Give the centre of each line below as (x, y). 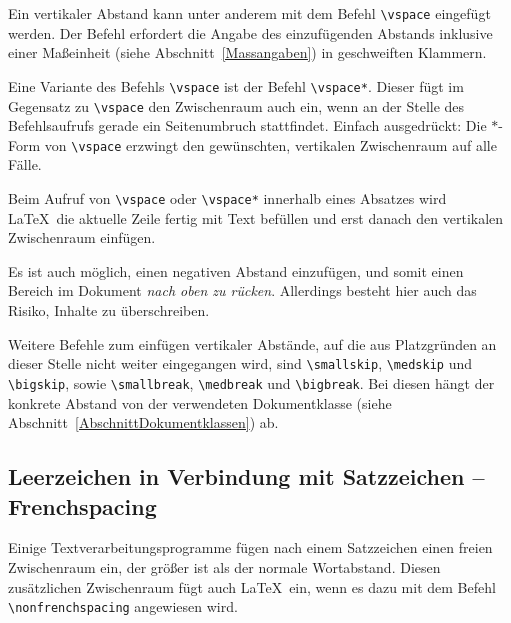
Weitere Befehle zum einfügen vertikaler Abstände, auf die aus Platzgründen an (252, 343)
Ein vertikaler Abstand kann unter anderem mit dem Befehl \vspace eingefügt (249, 13)
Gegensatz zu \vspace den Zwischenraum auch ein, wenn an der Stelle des (236, 105)
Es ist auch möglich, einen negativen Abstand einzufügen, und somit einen (236, 270)
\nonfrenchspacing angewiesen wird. (123, 606)
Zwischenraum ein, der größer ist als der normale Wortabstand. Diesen (224, 566)
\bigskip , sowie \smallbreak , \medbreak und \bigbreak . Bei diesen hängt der (251, 382)
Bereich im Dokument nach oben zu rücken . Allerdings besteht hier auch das (242, 290)
